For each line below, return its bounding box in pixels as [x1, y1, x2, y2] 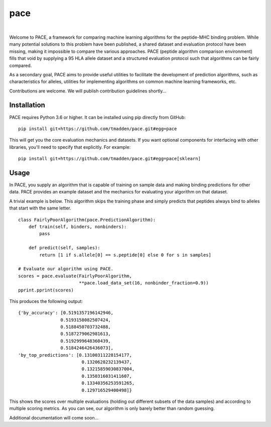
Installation [9, 101, 45, 110]
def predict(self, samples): [28, 245, 100, 251]
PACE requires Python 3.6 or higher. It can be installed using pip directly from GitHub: [9, 114, 186, 120]
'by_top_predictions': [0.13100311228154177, [18, 352, 132, 358]
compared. [9, 62, 32, 68]
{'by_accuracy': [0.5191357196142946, [18, 310, 114, 316]
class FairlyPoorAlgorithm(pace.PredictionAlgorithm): [18, 217, 156, 223]
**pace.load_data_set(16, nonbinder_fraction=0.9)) [78, 280, 209, 286]
